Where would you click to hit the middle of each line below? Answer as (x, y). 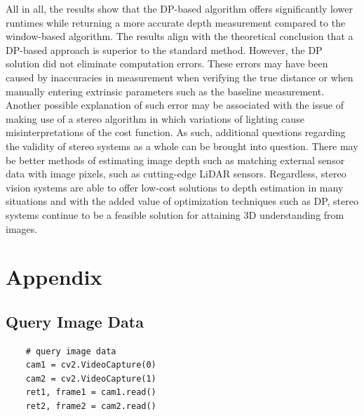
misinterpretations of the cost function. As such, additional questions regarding (176, 132)
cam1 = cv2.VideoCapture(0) (91, 365)
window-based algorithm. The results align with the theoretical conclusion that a (180, 36)
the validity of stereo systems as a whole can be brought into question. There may (182, 146)
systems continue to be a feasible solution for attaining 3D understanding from (175, 214)
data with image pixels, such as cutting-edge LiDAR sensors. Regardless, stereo (176, 174)
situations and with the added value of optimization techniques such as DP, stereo (182, 201)
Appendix (54, 277)
